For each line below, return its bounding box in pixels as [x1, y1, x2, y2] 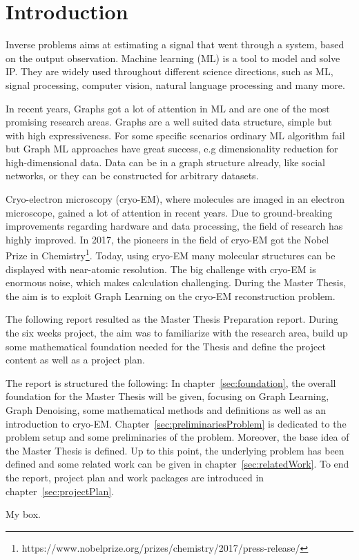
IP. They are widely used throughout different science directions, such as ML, [6, 64, 333, 79]
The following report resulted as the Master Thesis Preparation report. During [6, 312, 338, 326]
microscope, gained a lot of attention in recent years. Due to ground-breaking [6, 205, 333, 219]
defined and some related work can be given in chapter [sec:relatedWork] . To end [6, 457, 349, 471]
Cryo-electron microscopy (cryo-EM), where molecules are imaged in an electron [6, 192, 345, 206]
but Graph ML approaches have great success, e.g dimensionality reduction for [6, 141, 338, 156]
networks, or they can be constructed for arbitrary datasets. [6, 168, 259, 183]
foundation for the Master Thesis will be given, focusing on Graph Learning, [6, 389, 329, 403]
